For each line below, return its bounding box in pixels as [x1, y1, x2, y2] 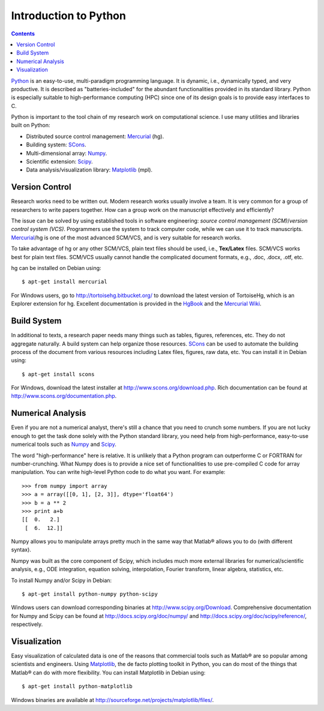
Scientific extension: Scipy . [26, 158, 93, 165]
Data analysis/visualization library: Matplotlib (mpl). [26, 166, 153, 173]
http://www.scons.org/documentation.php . [11, 392, 117, 400]
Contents [11, 30, 35, 37]
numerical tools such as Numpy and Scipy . [11, 441, 116, 448]
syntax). [11, 546, 31, 553]
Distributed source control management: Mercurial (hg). [26, 133, 164, 140]
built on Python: [11, 122, 50, 129]
